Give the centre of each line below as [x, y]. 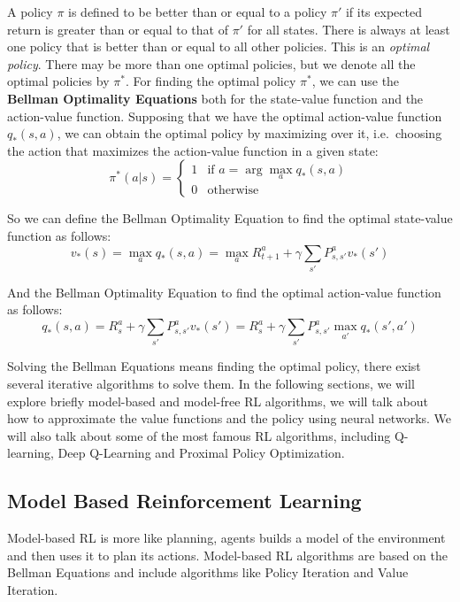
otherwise [233, 190]
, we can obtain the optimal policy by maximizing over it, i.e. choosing [249, 133]
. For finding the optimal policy [211, 81]
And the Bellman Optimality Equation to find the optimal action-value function [224, 292]
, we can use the [356, 81]
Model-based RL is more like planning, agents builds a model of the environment [226, 538]
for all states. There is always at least [349, 29]
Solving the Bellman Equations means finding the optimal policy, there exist [214, 366]
